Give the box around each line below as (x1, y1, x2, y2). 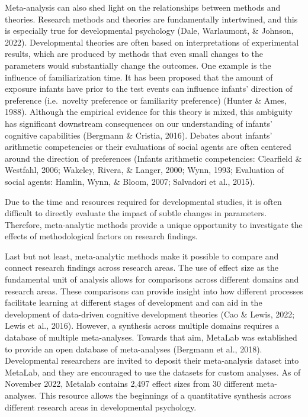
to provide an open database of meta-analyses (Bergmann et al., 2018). (5, 342, 262, 355)
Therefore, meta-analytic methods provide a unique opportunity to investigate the (5, 218, 303, 230)
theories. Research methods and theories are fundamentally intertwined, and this (5, 12, 298, 25)
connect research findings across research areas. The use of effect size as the (5, 261, 279, 274)
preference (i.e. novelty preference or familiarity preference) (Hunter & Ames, (5, 94, 287, 106)
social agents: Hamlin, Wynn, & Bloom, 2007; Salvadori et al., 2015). (5, 175, 255, 187)
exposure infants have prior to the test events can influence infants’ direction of (5, 82, 293, 95)
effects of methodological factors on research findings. (5, 230, 198, 242)
